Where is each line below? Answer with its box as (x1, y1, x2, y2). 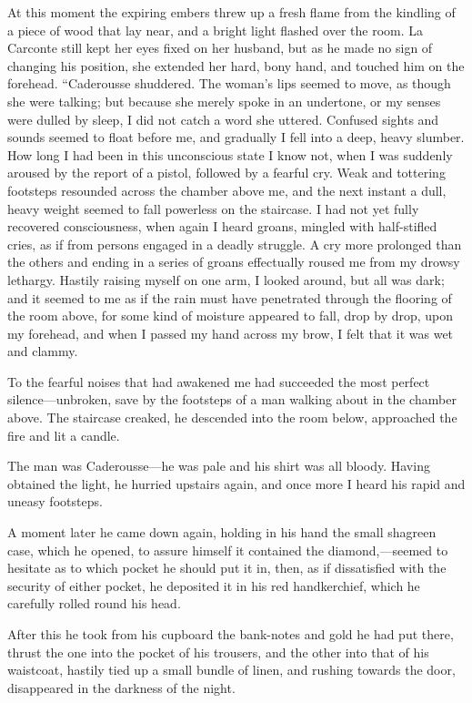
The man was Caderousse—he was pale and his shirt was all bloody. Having (7, 456, 430, 475)
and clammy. (7, 341, 78, 361)
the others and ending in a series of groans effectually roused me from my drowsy (7, 252, 460, 271)
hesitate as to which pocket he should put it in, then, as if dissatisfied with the (7, 558, 447, 577)
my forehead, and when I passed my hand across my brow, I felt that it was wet (7, 323, 454, 342)
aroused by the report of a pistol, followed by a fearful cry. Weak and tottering (7, 163, 446, 182)
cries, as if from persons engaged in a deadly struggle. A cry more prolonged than (7, 234, 462, 253)
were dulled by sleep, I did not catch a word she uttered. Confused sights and (7, 109, 439, 128)
